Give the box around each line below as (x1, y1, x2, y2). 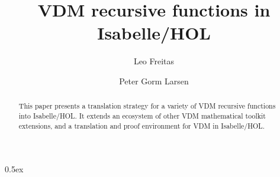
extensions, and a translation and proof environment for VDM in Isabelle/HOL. (18, 120, 265, 130)
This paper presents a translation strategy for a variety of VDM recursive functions (18, 101, 276, 111)
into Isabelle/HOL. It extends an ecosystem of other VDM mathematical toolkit (18, 110, 266, 120)
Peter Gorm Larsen (119, 74, 189, 87)
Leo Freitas (133, 55, 175, 67)
